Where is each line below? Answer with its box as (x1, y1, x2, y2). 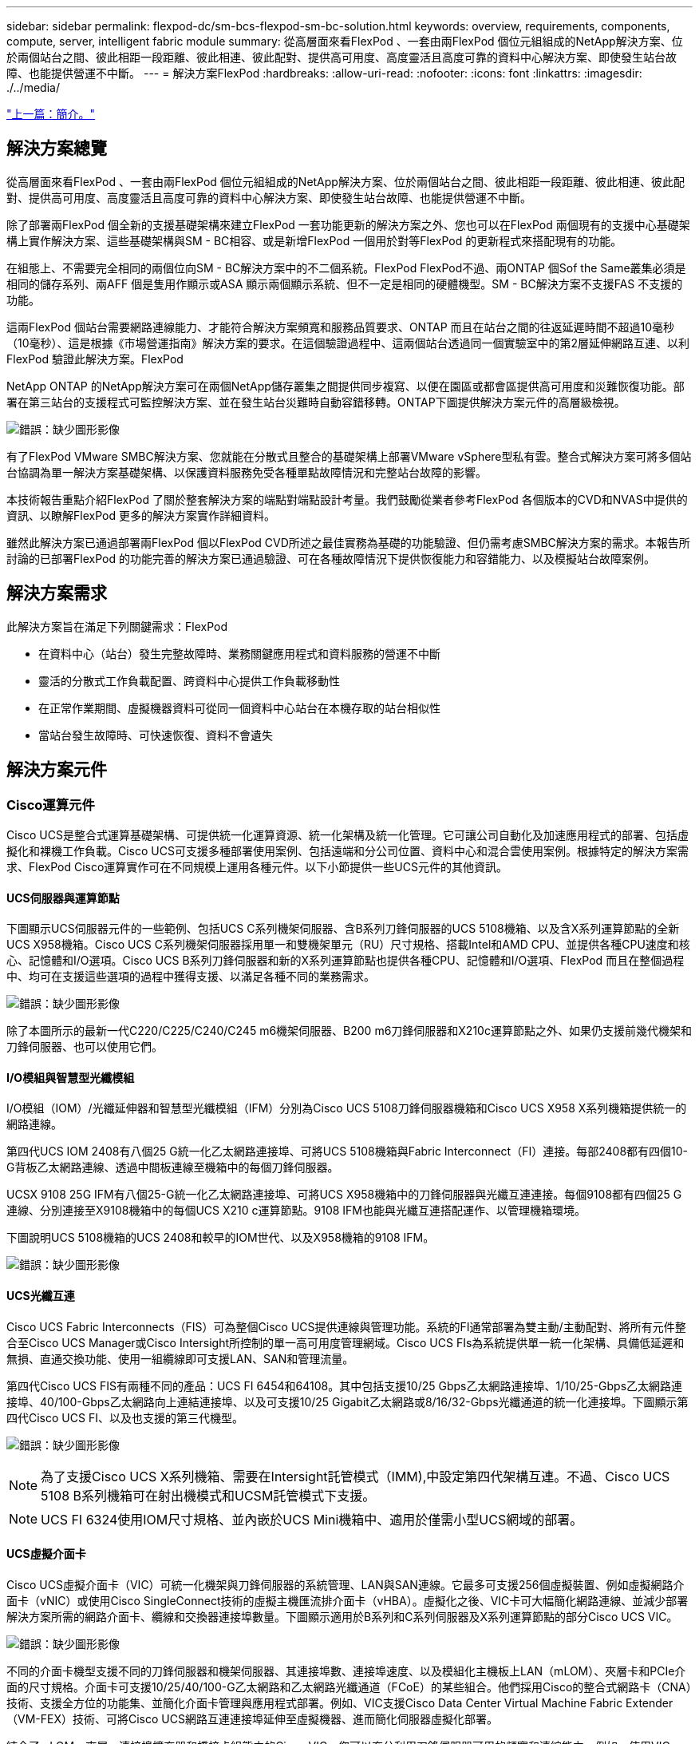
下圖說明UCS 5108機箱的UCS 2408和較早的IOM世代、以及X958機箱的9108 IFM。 (6, 1231, 435, 1245)
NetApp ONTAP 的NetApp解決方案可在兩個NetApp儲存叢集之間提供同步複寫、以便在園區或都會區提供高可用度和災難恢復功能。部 (6, 379, 685, 393)
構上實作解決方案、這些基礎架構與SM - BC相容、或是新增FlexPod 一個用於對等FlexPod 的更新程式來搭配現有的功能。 (6, 233, 622, 248)
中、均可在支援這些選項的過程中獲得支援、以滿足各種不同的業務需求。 (6, 969, 375, 984)
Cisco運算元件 (6, 796, 95, 813)
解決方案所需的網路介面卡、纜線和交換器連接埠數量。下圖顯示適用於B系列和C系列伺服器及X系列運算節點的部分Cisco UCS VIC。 (6, 1609, 678, 1623)
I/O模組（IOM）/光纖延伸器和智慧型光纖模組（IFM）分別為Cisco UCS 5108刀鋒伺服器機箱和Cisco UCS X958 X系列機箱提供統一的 (6, 1101, 687, 1116)
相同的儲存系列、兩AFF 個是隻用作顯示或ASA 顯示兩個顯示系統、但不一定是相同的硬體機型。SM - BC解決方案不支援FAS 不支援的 (6, 276, 683, 291)
